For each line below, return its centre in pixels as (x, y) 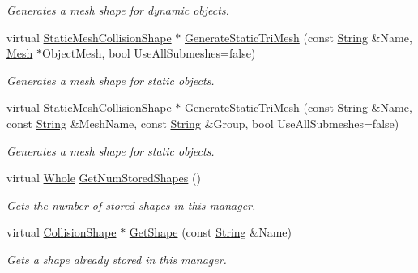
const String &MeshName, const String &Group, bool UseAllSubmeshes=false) (203, 123)
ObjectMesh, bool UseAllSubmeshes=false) (149, 53)
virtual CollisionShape (62, 232)
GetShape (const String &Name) (210, 232)
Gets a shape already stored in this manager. (117, 259)
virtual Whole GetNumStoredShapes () (104, 178)
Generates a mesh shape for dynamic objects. (118, 10)
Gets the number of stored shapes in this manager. (131, 205)
